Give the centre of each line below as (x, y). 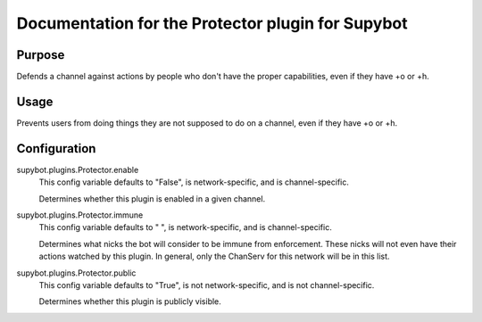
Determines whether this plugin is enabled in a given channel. (152, 198)
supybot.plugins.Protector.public (76, 273)
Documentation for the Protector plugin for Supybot (212, 23)
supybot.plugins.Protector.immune (80, 215)
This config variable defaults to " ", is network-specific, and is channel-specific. (185, 227)
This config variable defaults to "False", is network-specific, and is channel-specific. (194, 182)
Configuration (56, 149)
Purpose (41, 55)
